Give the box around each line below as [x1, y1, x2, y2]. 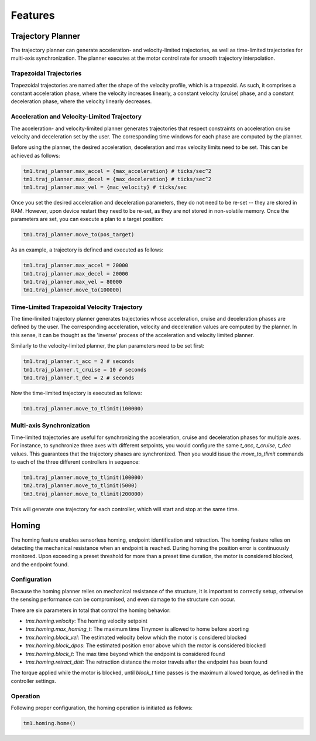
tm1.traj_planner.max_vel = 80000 [23, 278, 122, 285]
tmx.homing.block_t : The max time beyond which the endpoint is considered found [25, 650, 225, 657]
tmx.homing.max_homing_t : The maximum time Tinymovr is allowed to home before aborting [25, 626, 249, 633]
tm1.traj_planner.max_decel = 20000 [23, 270, 129, 277]
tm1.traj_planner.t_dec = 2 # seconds [23, 375, 135, 381]
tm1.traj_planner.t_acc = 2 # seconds [23, 358, 135, 365]
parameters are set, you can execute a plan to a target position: [11, 216, 164, 223]
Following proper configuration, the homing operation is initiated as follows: [11, 704, 193, 711]
